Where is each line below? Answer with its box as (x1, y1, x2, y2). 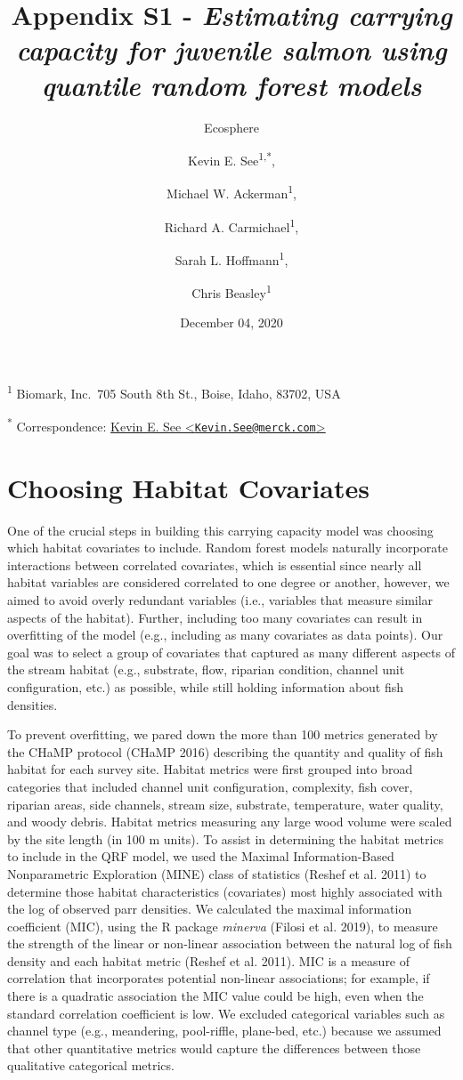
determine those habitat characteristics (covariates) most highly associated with (7, 882, 443, 900)
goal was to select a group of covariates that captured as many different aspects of (7, 642, 455, 661)
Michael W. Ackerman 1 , (167, 181, 296, 202)
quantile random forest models (41, 66, 422, 103)
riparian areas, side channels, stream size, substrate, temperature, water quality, (7, 794, 443, 813)
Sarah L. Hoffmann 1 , (175, 247, 288, 269)
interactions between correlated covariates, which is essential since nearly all (7, 555, 422, 574)
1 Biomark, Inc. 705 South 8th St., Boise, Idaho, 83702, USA (7, 381, 341, 402)
